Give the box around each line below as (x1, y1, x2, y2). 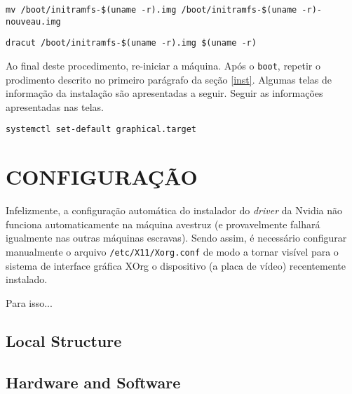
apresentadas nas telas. (6, 99, 104, 114)
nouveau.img (6, 16, 61, 27)
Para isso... (6, 295, 53, 310)
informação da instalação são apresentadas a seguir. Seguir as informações (6, 86, 323, 100)
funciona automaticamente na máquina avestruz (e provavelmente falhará (6, 216, 320, 231)
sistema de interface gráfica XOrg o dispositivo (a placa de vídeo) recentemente (6, 258, 346, 272)
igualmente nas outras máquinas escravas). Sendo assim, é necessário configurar (6, 230, 347, 245)
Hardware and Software (6, 371, 181, 393)
